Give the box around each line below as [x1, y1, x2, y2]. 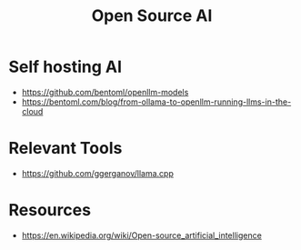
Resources [8, 200, 92, 221]
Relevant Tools [8, 138, 123, 159]
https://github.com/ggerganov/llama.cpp [21, 167, 175, 178]
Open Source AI [91, 5, 213, 26]
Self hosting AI [8, 56, 123, 77]
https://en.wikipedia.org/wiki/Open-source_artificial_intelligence [21, 229, 263, 241]
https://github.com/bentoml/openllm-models [21, 86, 189, 97]
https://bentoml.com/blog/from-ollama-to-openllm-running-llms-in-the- [21, 96, 292, 107]
